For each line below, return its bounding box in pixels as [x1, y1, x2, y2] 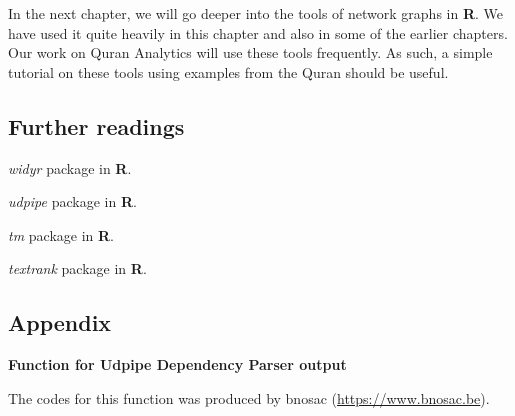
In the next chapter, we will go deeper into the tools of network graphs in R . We [8, 3, 503, 23]
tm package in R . [8, 224, 114, 245]
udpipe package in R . [8, 191, 137, 212]
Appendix [8, 307, 112, 338]
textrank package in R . [8, 258, 147, 279]
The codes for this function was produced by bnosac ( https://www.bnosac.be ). [8, 387, 490, 408]
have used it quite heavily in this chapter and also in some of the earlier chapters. [8, 22, 508, 43]
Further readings [8, 110, 185, 141]
